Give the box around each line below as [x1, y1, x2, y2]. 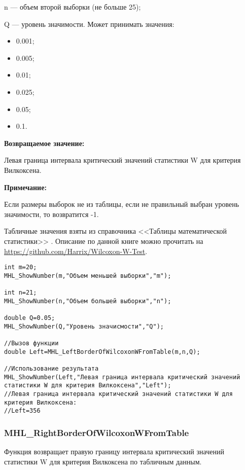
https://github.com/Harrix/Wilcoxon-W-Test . [4, 245, 148, 256]
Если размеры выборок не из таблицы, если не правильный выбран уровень [4, 199, 239, 209]
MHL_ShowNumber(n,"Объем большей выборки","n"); [4, 297, 171, 305]
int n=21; [4, 289, 37, 297]
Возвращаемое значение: [4, 137, 85, 148]
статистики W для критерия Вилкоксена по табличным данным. [4, 456, 202, 466]
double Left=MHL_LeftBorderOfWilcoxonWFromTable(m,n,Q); [4, 348, 200, 355]
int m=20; [4, 264, 37, 271]
